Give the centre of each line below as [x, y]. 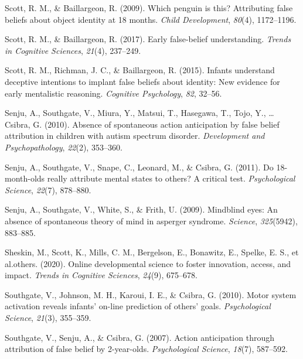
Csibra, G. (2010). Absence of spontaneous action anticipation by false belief [142, 124]
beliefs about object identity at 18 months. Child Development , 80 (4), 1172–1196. [151, 19]
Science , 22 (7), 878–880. [48, 189]
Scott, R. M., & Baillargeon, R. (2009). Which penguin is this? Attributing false [149, 8]
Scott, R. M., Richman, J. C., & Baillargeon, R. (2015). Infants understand [140, 70]
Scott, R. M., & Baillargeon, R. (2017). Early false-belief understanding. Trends [148, 39]
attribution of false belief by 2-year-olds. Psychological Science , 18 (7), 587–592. [147, 349]
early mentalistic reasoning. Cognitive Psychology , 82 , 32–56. [113, 93]
